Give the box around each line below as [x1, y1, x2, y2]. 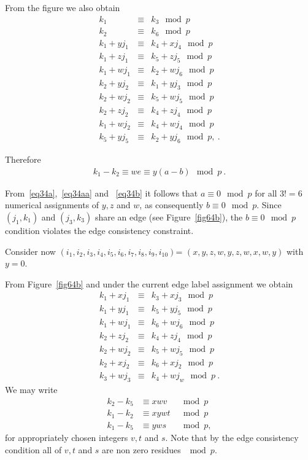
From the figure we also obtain [5, 1, 120, 14]
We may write [5, 383, 58, 396]
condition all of [5, 443, 62, 456]
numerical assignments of [5, 198, 99, 211]
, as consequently [139, 198, 204, 211]
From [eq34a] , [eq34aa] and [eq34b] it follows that [5, 186, 198, 199]
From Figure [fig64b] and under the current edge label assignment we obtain [5, 277, 293, 290]
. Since [256, 198, 282, 211]
